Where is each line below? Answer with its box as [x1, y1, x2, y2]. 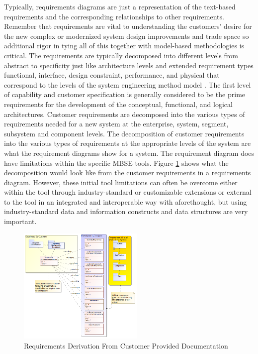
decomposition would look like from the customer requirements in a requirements [4, 167, 251, 178]
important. [4, 216, 37, 227]
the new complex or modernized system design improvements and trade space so [4, 30, 249, 41]
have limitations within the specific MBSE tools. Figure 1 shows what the [4, 157, 229, 168]
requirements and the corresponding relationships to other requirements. [4, 11, 224, 21]
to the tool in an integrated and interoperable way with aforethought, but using [4, 196, 247, 207]
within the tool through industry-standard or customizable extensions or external [4, 187, 252, 197]
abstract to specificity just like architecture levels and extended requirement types [4, 60, 254, 70]
